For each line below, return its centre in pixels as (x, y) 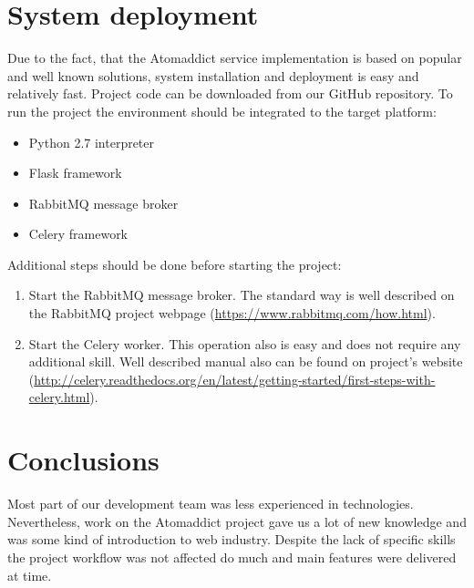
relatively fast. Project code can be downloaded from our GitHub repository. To (230, 93)
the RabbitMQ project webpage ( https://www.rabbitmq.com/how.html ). (232, 313)
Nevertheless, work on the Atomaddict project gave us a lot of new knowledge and (237, 521)
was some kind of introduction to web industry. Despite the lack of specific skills (232, 539)
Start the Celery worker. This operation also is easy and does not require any (245, 343)
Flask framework (75, 173)
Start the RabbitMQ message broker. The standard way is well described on (242, 295)
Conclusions (83, 460)
